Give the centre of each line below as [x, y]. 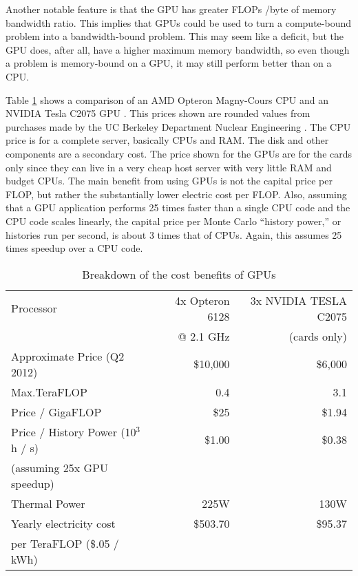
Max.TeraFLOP [49, 392]
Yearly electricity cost [63, 523]
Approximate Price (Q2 [68, 356]
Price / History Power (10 [74, 431]
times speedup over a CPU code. [74, 248]
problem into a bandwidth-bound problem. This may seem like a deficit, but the [175, 36]
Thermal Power [48, 503]
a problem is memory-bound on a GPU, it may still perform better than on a [169, 63]
